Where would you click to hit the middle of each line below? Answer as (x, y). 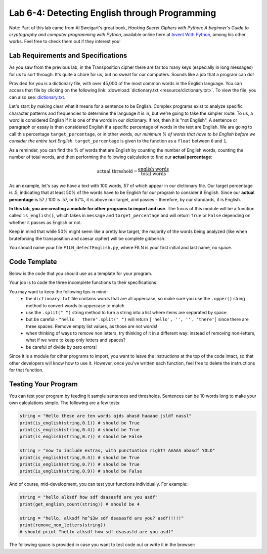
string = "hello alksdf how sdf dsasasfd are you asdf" (89, 497)
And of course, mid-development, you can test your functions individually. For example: (98, 484)
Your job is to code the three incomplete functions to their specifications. (83, 282)
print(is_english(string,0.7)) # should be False (81, 437)
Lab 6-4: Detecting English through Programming (112, 13)
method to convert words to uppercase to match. (76, 305)
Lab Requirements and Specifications (68, 56)
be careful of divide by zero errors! (61, 347)
